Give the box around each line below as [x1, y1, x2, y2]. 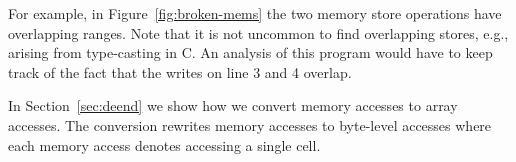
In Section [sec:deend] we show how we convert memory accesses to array [8, 95, 458, 116]
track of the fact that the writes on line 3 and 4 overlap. [8, 61, 352, 82]
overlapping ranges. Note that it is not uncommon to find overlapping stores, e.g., [8, 22, 509, 43]
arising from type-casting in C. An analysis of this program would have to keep [8, 42, 493, 63]
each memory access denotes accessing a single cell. [8, 134, 321, 155]
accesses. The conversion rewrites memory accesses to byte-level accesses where [8, 114, 492, 135]
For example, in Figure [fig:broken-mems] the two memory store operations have [8, 3, 502, 23]
